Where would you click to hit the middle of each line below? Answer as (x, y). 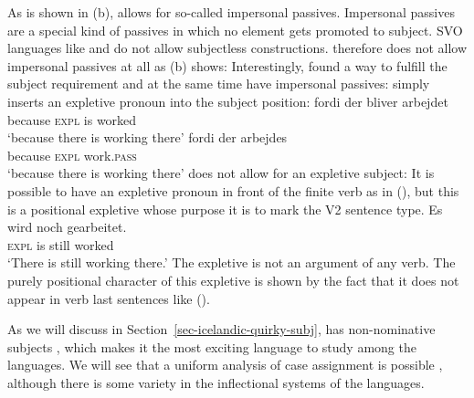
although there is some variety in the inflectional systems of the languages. (216, 382)
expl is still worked (61, 244)
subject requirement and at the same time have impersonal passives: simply (219, 84)
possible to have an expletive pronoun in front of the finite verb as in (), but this (233, 190)
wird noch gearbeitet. (67, 227)
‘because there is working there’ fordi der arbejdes (147, 137)
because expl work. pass (72, 155)
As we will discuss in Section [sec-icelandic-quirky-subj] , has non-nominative (221, 329)
